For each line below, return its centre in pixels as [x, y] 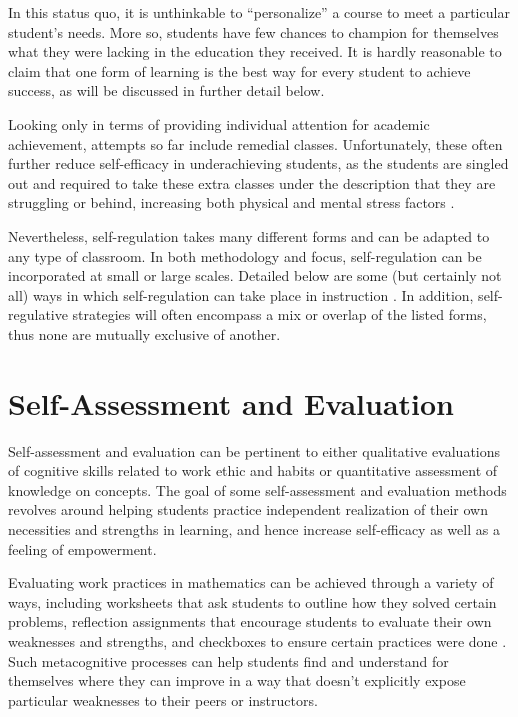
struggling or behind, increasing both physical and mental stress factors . [231, 202]
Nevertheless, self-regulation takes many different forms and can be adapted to [249, 235]
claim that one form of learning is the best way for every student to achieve [239, 70]
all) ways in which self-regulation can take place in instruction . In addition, [241, 294]
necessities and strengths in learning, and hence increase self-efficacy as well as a [254, 529]
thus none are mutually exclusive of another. [144, 333]
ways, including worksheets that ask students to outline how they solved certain [252, 601]
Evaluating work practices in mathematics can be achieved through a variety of [251, 582]
